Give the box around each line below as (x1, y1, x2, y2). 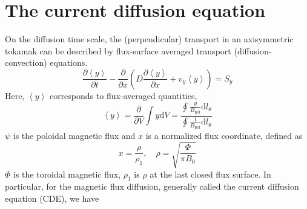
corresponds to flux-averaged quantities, (49, 89, 197, 101)
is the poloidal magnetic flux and (13, 129, 136, 142)
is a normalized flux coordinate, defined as (145, 129, 303, 142)
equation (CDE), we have (5, 191, 99, 204)
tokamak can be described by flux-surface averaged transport (5, 44, 231, 57)
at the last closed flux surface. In (150, 167, 271, 180)
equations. (50, 56, 88, 69)
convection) (5, 56, 47, 69)
